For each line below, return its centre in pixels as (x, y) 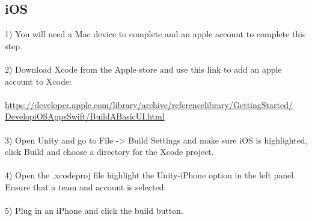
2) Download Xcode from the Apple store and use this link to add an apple (143, 69)
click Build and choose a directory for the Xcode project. (109, 152)
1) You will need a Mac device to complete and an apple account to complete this (155, 34)
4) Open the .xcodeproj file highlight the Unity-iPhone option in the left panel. (151, 175)
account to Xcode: (38, 81)
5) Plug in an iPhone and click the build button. (94, 210)
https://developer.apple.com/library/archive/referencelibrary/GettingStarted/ (149, 104)
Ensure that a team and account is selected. (86, 186)
